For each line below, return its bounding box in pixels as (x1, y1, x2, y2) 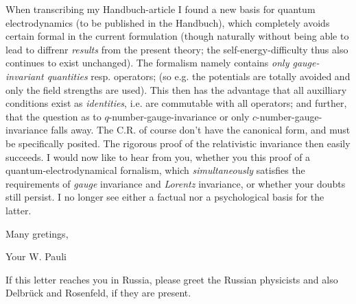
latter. (5, 203, 32, 217)
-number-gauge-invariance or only (108, 109, 250, 123)
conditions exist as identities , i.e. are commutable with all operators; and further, (5, 96, 347, 110)
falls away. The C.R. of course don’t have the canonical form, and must (51, 123, 351, 137)
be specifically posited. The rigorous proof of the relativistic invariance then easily (5, 136, 351, 150)
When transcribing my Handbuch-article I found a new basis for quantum (5, 2, 316, 16)
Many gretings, (5, 226, 69, 240)
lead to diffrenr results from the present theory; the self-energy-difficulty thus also (5, 42, 348, 56)
